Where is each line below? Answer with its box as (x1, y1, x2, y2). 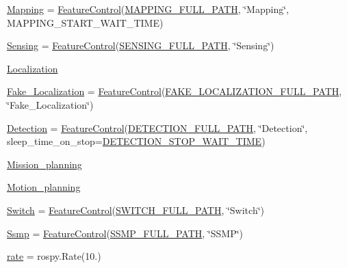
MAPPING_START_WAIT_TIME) (7, 15, 164, 29)
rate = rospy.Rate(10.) (7, 249, 101, 263)
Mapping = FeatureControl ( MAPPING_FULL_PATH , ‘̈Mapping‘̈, (7, 2, 289, 16)
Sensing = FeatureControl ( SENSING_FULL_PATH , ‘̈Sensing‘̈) (7, 38, 274, 53)
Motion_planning (7, 180, 81, 194)
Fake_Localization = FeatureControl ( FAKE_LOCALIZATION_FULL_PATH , (7, 84, 342, 98)
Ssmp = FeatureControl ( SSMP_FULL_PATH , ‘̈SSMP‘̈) (7, 226, 244, 240)
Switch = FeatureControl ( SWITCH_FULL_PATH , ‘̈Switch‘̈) (7, 202, 265, 217)
